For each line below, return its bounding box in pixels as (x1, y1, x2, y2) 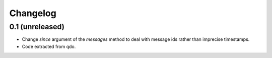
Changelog (9, 8, 56, 19)
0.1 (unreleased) (9, 22, 65, 31)
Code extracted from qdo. (22, 43, 76, 49)
